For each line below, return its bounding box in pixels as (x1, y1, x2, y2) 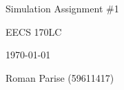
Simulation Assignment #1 (6, 1, 119, 15)
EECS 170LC (6, 24, 62, 38)
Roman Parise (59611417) (6, 70, 114, 85)
